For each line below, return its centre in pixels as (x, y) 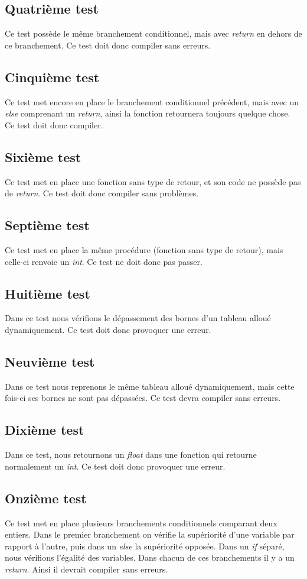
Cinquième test (52, 77)
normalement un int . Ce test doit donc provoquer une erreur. (115, 466)
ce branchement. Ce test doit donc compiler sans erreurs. (108, 45)
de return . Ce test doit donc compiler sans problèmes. (102, 193)
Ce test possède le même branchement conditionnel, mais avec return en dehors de (153, 33)
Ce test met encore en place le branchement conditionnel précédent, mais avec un (152, 101)
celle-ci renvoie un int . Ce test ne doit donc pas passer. (104, 261)
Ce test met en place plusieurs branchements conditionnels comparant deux (141, 523)
